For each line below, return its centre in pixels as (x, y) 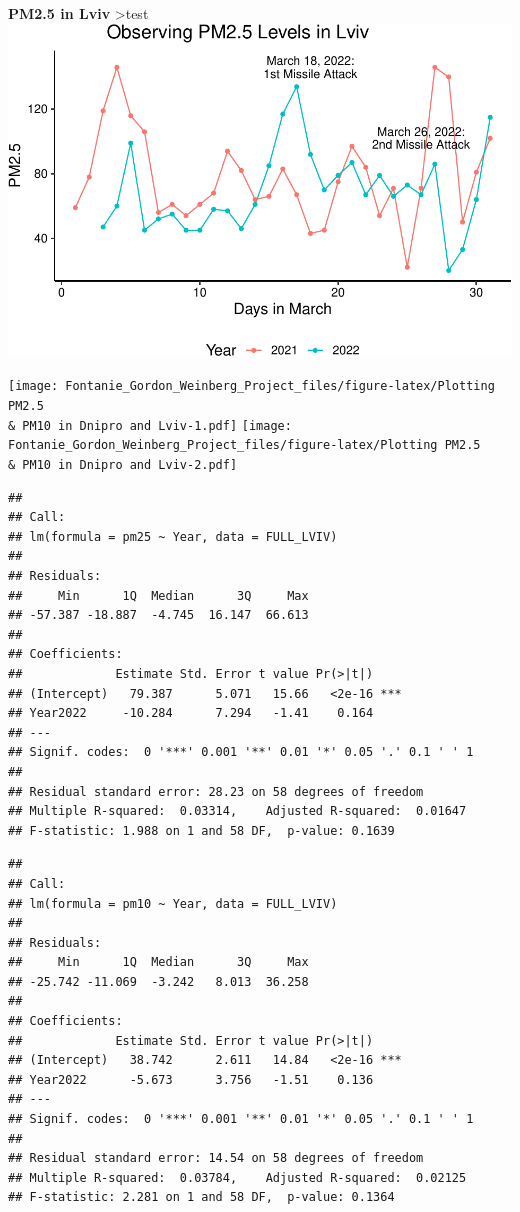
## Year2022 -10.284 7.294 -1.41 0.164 (191, 713)
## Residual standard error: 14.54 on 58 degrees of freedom (216, 1158)
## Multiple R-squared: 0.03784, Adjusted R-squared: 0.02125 (237, 1177)
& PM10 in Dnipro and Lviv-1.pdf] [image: (150, 425)
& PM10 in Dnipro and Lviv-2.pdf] (123, 464)
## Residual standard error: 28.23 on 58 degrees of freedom (216, 791)
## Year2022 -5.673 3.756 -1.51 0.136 (191, 1079)
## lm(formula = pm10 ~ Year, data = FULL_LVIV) (173, 903)
